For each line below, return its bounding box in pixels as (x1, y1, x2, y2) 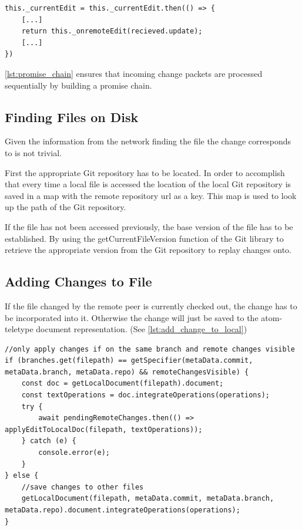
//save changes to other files (21, 482, 144, 491)
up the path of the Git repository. (5, 201, 126, 213)
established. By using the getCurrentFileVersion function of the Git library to (5, 232, 284, 244)
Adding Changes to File (5, 272, 152, 291)
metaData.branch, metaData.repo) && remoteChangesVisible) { (5, 367, 249, 376)
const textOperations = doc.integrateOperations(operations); (21, 391, 270, 400)
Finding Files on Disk (5, 107, 139, 126)
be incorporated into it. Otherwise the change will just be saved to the (5, 311, 259, 323)
